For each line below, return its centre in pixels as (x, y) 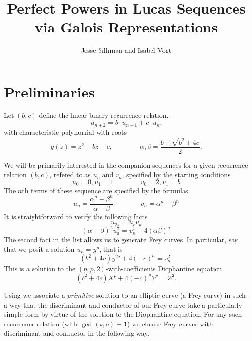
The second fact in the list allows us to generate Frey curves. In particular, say (121, 239)
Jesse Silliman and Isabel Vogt (126, 50)
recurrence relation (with (41, 323)
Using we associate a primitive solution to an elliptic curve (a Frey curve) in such (125, 295)
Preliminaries (49, 91)
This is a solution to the (40, 268)
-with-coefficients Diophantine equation (164, 268)
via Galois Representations (126, 27)
